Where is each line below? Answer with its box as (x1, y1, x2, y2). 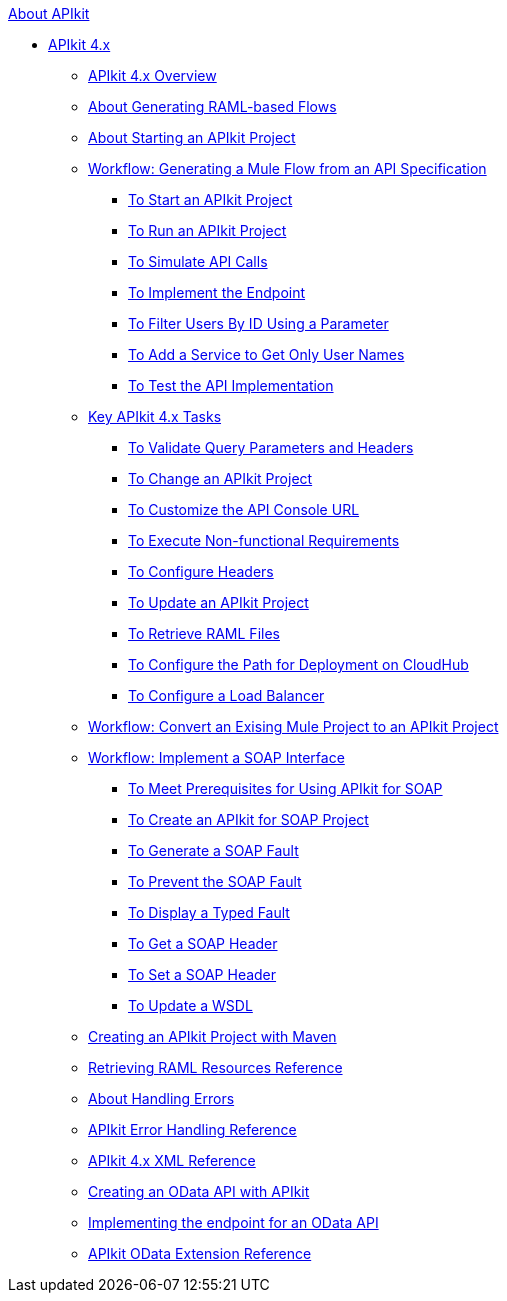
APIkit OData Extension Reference (88, 1245, 312, 1262)
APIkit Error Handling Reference (88, 1121, 297, 1138)
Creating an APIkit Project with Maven (88, 1028, 337, 1045)
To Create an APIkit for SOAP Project (128, 811, 369, 828)
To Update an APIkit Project (128, 594, 309, 611)
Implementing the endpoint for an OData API (88, 1214, 379, 1231)
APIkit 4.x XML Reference (88, 1152, 256, 1169)
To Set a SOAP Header (128, 966, 277, 983)
